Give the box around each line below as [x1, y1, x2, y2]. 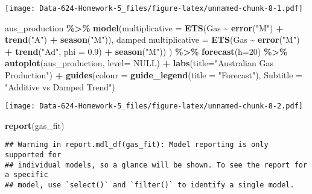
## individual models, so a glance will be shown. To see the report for [5, 160, 308, 169]
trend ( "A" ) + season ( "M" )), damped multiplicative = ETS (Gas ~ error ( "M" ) [5, 33, 300, 46]
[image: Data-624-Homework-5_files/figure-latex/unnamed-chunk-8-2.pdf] [5, 102, 303, 111]
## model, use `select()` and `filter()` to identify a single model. [5, 181, 294, 190]
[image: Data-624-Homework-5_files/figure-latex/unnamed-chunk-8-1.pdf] [5, 4, 303, 13]
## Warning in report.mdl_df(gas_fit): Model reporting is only [5, 140, 269, 149]
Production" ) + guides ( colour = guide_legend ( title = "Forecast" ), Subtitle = [5, 69, 302, 81]
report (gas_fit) [5, 119, 65, 131]
